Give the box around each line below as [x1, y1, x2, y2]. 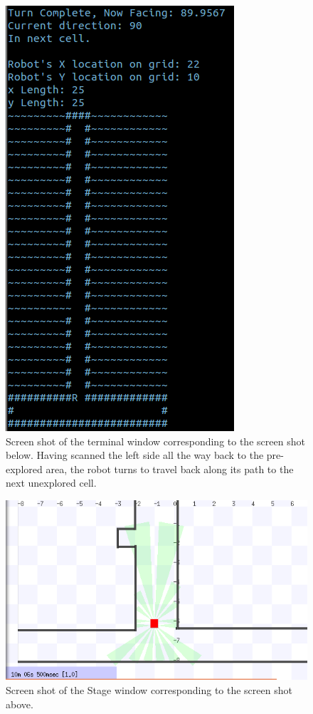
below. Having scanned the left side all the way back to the [6, 447, 264, 462]
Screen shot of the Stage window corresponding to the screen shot [6, 683, 292, 698]
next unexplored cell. [6, 475, 97, 490]
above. [6, 696, 33, 711]
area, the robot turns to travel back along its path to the [46, 461, 294, 476]
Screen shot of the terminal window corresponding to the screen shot [6, 433, 305, 448]
